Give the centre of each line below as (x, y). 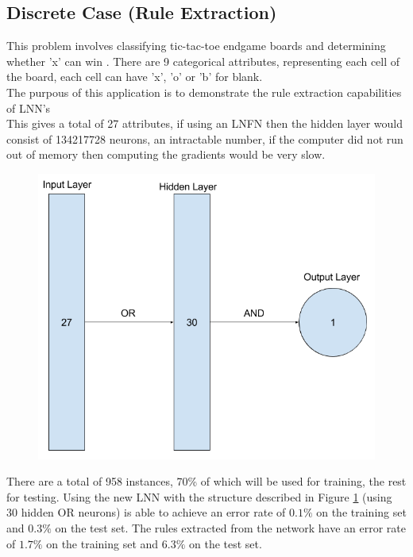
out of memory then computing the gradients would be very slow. (166, 154)
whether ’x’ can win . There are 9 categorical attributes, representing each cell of (203, 61)
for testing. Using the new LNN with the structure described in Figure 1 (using (199, 496)
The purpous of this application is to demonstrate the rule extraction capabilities (204, 92)
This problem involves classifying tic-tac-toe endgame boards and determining (196, 46)
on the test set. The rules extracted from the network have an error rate (230, 528)
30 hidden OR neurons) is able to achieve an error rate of (146, 512)
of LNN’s (29, 108)
